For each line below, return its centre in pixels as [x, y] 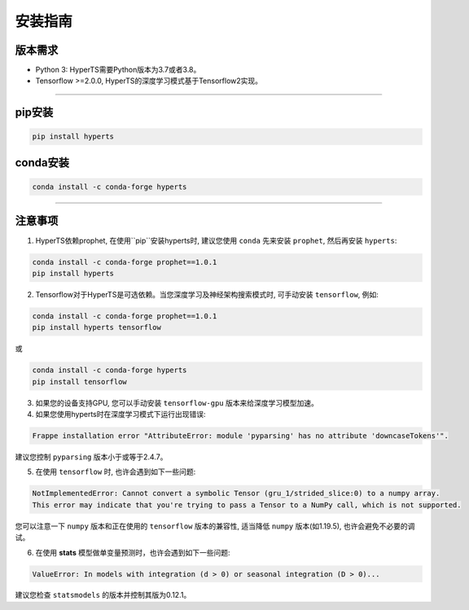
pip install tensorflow [80, 382]
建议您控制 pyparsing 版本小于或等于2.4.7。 [91, 457]
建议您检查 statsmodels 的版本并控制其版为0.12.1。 [103, 595]
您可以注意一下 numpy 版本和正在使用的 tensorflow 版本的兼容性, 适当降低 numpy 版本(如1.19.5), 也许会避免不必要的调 [215, 526]
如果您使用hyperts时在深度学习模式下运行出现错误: [121, 415]
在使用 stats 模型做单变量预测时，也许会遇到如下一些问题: [133, 552]
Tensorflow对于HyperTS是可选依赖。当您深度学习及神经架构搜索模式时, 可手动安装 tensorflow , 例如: [207, 294]
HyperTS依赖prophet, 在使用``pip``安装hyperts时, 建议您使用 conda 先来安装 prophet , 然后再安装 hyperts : [216, 240]
